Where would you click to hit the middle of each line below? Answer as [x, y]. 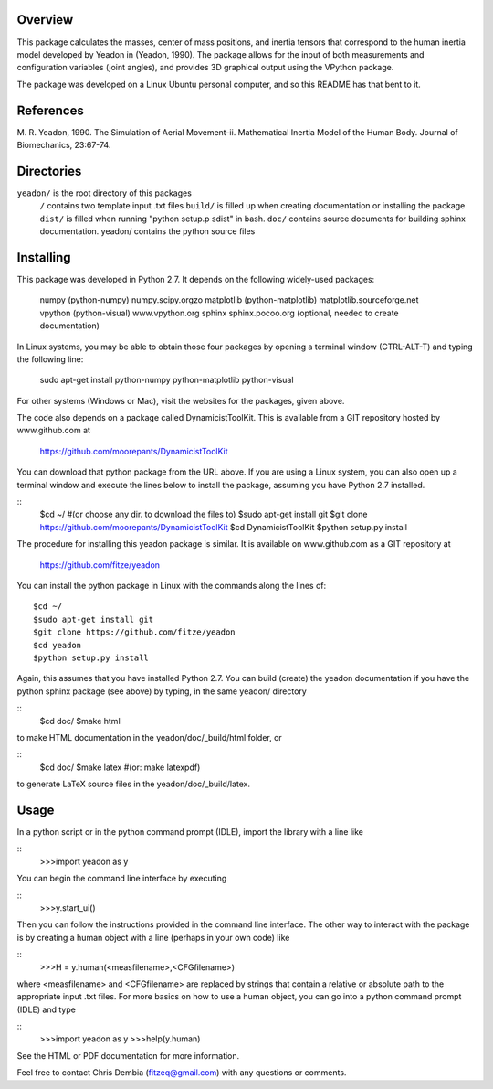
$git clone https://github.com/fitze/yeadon [135, 632]
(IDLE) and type [47, 1009]
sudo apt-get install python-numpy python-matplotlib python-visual [167, 380]
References [50, 110]
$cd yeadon [58, 645]
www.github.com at [54, 431]
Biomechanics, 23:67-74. [64, 144]
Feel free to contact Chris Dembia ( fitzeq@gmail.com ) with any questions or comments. [182, 1073]
